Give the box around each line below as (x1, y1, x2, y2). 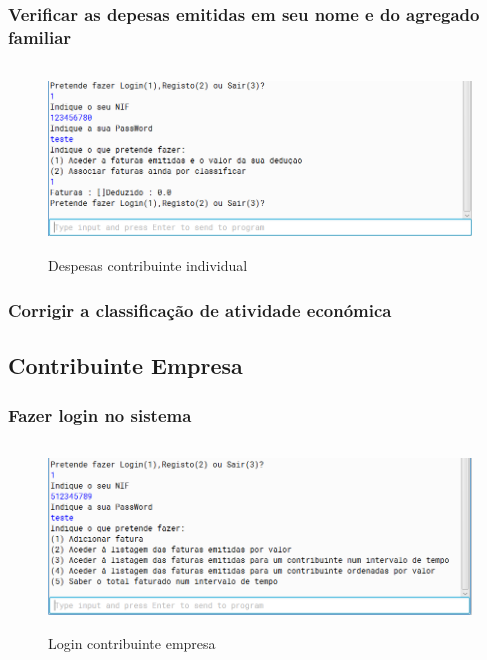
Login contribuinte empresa (48, 633, 216, 654)
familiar (8, 24, 72, 49)
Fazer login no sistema (8, 402, 192, 427)
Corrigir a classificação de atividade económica (8, 297, 392, 322)
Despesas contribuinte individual (48, 255, 248, 276)
